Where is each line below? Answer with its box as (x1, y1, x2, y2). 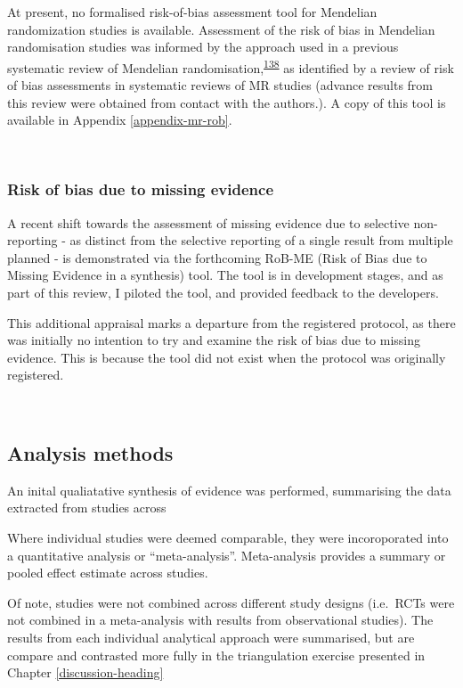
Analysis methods (7, 438, 174, 466)
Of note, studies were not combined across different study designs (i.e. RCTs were (7, 593, 455, 611)
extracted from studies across (7, 498, 167, 517)
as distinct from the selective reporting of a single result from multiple (69, 231, 453, 250)
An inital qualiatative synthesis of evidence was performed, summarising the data (7, 480, 451, 499)
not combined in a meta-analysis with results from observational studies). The (7, 610, 434, 629)
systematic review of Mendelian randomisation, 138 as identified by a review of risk (7, 55, 454, 77)
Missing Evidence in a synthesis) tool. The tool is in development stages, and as (7, 266, 443, 284)
